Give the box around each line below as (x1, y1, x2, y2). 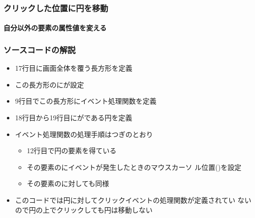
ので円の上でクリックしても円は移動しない (15, 204, 153, 215)
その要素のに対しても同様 (27, 178, 109, 189)
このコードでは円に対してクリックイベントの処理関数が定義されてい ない (15, 195, 252, 205)
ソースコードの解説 (3, 43, 76, 55)
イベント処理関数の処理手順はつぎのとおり (15, 129, 153, 139)
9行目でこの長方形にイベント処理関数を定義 (15, 96, 157, 106)
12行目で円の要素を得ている (27, 145, 117, 156)
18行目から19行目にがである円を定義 (15, 112, 132, 123)
